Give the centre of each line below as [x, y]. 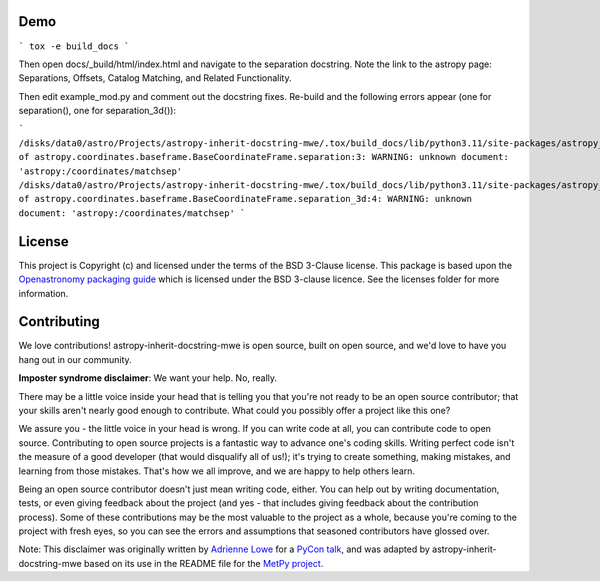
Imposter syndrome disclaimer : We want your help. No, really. [148, 378]
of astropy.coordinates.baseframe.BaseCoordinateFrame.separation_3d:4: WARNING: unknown [245, 199]
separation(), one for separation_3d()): [97, 111]
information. [43, 293]
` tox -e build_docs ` [74, 46]
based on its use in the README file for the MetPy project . [203, 563]
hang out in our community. [75, 359]
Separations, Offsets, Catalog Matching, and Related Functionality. [155, 78]
